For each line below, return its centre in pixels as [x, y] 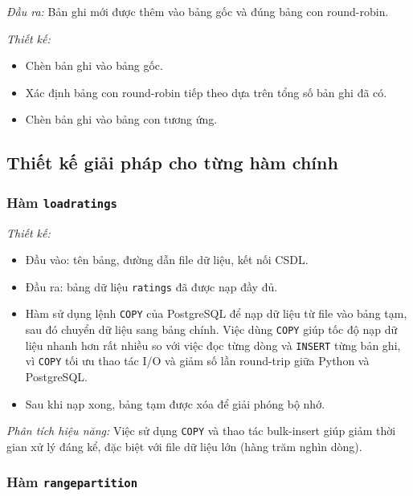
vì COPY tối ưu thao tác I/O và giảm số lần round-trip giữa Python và [197, 361]
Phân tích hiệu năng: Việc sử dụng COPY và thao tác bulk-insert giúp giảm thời [201, 431]
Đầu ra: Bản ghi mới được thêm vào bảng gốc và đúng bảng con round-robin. [198, 11]
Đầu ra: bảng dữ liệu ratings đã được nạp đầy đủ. [151, 286]
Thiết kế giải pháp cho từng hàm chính [172, 163]
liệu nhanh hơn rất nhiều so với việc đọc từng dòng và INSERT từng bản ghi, [213, 345]
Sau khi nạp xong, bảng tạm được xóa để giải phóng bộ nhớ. [175, 403]
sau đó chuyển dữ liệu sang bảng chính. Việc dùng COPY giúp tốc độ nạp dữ [211, 329]
